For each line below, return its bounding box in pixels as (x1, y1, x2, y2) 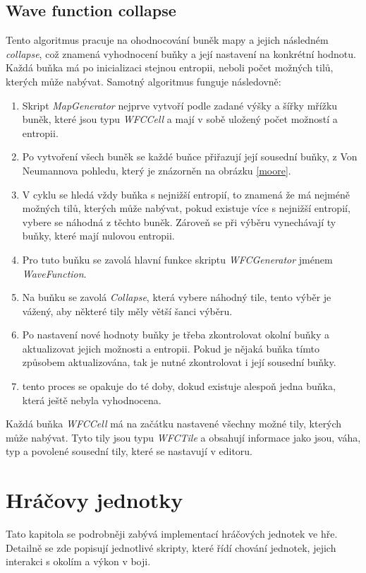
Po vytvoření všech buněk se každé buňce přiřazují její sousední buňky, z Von (22, 149, 358, 164)
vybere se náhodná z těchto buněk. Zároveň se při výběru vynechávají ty (22, 214, 336, 229)
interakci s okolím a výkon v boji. (6, 554, 151, 569)
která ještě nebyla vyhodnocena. (22, 392, 161, 407)
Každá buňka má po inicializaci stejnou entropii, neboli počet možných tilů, (6, 60, 334, 75)
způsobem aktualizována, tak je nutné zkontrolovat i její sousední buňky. (22, 355, 336, 370)
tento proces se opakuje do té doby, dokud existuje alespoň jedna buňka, (22, 379, 336, 394)
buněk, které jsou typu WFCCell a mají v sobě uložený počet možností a (22, 112, 338, 126)
